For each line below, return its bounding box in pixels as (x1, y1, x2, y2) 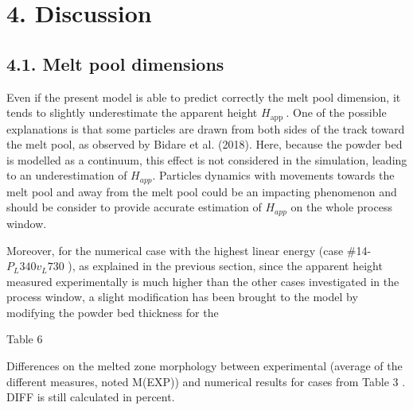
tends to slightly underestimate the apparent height (6, 104, 258, 121)
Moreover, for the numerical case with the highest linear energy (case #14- (6, 242, 372, 258)
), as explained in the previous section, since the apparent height (68, 257, 383, 274)
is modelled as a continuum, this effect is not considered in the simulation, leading (6, 151, 407, 168)
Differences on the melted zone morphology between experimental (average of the (6, 358, 403, 374)
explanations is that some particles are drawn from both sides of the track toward (6, 120, 405, 137)
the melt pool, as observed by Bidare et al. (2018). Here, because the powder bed (6, 136, 403, 153)
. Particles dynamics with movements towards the (152, 167, 395, 184)
